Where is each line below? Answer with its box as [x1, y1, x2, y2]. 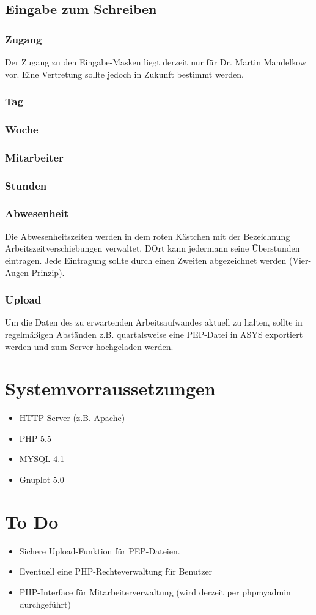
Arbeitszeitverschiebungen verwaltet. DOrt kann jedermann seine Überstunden [5, 242, 300, 255]
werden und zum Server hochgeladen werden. [5, 340, 174, 352]
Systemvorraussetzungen [5, 376, 216, 401]
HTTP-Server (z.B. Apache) [19, 411, 125, 424]
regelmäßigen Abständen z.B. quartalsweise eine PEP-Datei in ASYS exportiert [5, 327, 303, 340]
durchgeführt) [19, 597, 71, 610]
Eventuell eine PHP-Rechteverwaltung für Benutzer [19, 565, 213, 578]
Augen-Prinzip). [5, 266, 65, 278]
